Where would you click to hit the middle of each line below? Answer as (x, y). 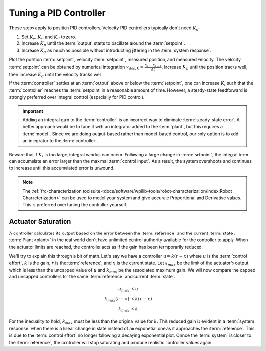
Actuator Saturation (40, 221)
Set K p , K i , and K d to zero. (49, 37)
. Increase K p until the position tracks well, (204, 67)
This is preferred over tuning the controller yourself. (75, 204)
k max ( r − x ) (117, 299)
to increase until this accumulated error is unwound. (62, 168)
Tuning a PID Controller (57, 13)
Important (33, 111)
